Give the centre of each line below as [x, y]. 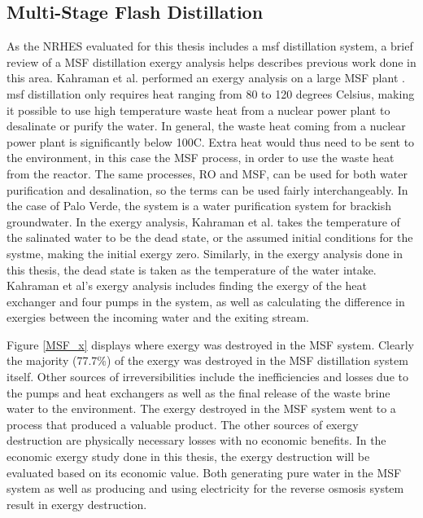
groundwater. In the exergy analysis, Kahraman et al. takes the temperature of [203, 221]
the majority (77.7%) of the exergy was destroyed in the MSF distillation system [207, 360]
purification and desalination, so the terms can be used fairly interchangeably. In [207, 189]
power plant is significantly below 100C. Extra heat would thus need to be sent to [211, 141]
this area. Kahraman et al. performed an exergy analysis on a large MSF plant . [206, 78]
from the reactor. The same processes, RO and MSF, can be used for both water [207, 173]
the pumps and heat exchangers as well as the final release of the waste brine [198, 392]
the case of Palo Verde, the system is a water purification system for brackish [199, 206]
